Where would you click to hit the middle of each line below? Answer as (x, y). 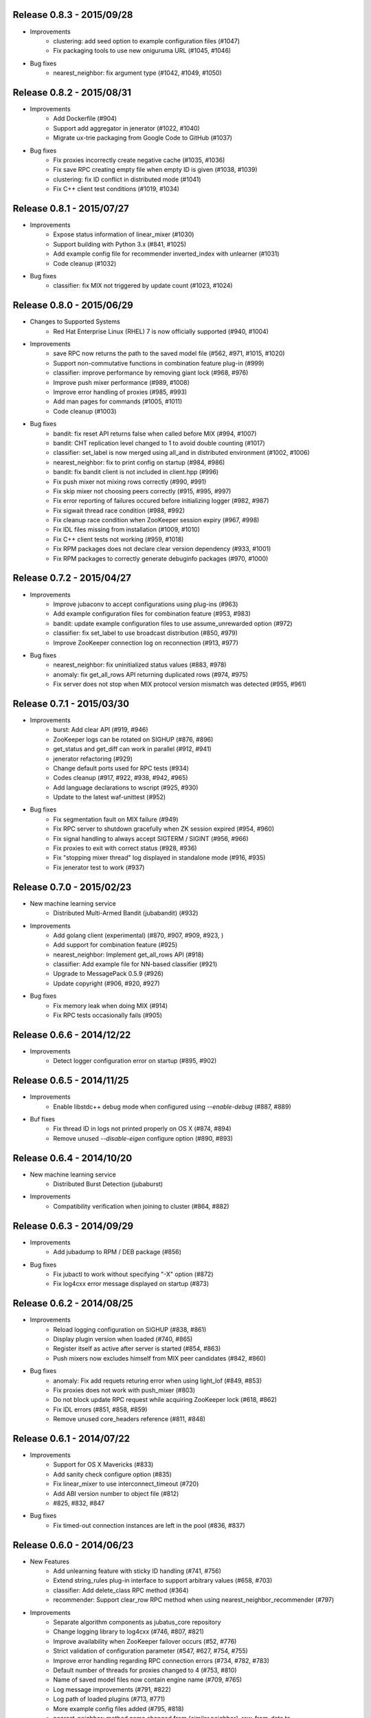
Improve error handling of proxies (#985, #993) (120, 392)
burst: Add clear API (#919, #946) (101, 730)
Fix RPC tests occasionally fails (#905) (108, 1015)
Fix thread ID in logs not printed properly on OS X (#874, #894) (142, 1129)
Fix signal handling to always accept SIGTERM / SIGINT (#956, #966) (151, 838)
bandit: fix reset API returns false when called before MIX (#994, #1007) (155, 434)
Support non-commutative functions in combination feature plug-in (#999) (159, 363)
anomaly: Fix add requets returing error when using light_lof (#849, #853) (158, 1381)
